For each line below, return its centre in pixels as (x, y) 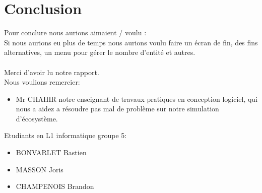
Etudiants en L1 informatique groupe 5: (65, 135)
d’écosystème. (37, 118)
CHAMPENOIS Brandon (55, 186)
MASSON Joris (40, 169)
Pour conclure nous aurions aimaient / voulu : (75, 33)
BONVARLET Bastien (51, 152)
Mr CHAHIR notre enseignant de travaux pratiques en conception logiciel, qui (137, 99)
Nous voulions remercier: (42, 82)
